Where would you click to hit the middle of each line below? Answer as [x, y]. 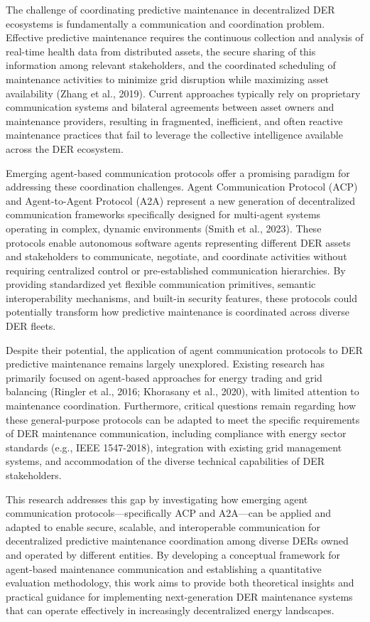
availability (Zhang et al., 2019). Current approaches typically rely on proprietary [183, 93]
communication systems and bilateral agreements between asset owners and [170, 107]
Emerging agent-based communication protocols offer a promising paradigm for [178, 172]
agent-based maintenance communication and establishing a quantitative [164, 568]
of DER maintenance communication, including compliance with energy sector [176, 433]
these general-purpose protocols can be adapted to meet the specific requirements [183, 419]
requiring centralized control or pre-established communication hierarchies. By [176, 270]
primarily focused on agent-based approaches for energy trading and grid [164, 377]
